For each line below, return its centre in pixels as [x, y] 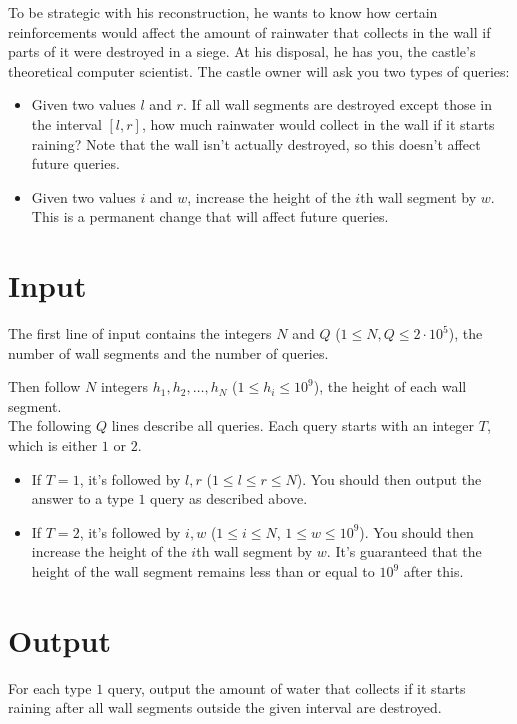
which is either [53, 445]
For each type [50, 687]
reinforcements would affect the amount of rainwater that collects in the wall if [249, 31]
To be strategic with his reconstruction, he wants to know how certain [223, 12]
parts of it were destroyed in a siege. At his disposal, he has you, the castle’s [242, 51]
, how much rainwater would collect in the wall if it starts [318, 123]
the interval [66, 123]
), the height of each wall [390, 386]
